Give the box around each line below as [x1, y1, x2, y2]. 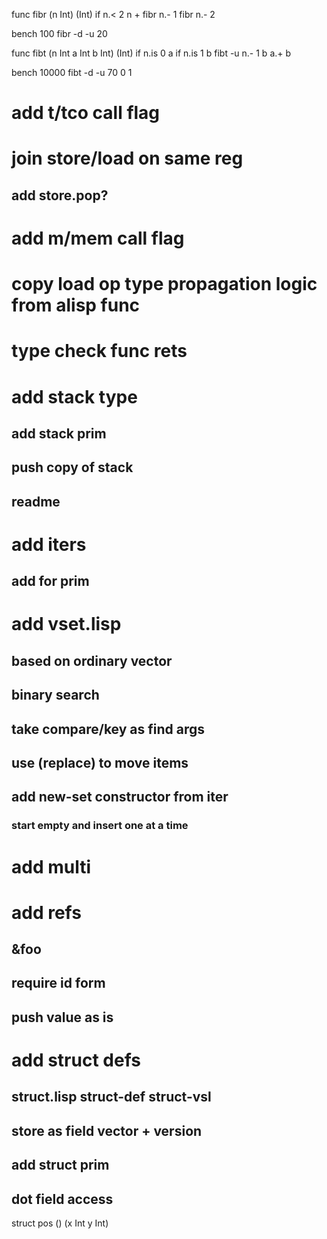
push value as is [11, 1009, 114, 1026]
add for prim [11, 573, 90, 590]
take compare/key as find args [11, 720, 206, 738]
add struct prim [11, 1157, 110, 1174]
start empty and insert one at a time [11, 819, 189, 833]
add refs [11, 901, 82, 924]
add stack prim [11, 425, 107, 442]
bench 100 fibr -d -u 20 [11, 28, 108, 39]
